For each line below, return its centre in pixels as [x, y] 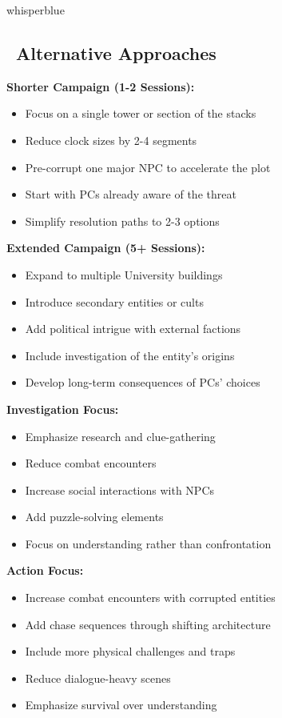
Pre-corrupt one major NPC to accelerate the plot [148, 167]
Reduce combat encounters [91, 463]
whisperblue [36, 10]
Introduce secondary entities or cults [114, 301]
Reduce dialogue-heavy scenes [98, 678]
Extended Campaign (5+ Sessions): [106, 248]
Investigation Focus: [63, 409]
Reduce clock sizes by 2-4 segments [111, 140]
